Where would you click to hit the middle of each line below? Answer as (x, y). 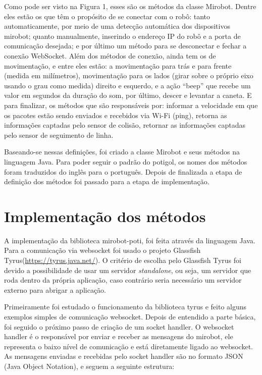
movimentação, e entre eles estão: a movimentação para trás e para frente (118, 65)
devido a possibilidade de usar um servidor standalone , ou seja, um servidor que (128, 270)
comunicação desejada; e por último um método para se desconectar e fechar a (125, 46)
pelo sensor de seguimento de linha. (59, 135)
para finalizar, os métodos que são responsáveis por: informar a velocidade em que (131, 105)
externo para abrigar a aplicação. (55, 289)
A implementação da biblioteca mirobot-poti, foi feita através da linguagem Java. (130, 240)
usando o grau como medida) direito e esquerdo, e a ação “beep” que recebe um (127, 85)
